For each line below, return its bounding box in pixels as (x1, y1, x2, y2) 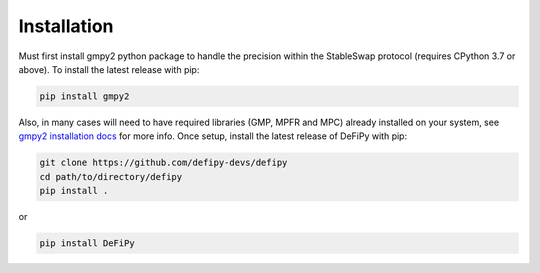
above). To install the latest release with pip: (18, 63, 200, 75)
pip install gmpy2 (39, 90, 130, 102)
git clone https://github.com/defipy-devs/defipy (39, 157, 288, 169)
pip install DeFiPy (39, 238, 135, 249)
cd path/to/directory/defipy (39, 171, 183, 182)
